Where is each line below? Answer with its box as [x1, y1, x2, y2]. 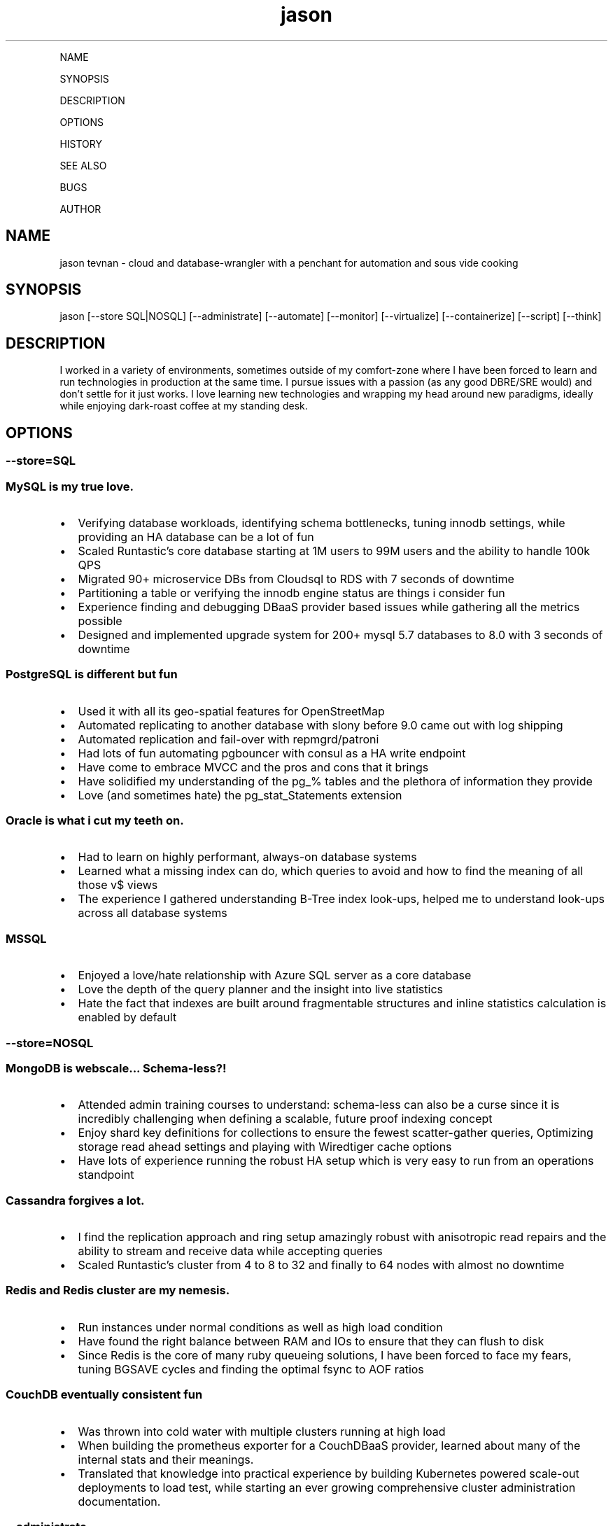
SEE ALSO [59, 159, 107, 171]
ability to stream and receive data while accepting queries [78, 1244, 383, 1258]
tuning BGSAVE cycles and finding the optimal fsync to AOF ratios [78, 1361, 424, 1376]
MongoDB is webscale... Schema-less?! [6, 1060, 227, 1075]
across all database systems [78, 906, 227, 920]
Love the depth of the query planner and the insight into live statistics [78, 982, 443, 997]
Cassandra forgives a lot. [6, 1193, 145, 1207]
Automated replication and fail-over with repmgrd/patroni [78, 731, 379, 746]
